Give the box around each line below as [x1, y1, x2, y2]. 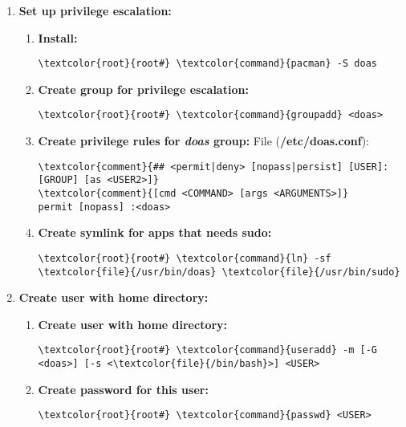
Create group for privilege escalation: [38, 80, 249, 97]
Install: [38, 29, 78, 46]
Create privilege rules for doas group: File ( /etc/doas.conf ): [38, 132, 369, 149]
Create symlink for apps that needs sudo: [38, 224, 272, 241]
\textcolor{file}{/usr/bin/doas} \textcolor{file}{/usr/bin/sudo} [38, 266, 400, 278]
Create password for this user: [38, 380, 209, 397]
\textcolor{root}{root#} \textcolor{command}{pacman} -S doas [38, 58, 377, 70]
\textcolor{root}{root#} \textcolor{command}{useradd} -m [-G [38, 344, 377, 356]
